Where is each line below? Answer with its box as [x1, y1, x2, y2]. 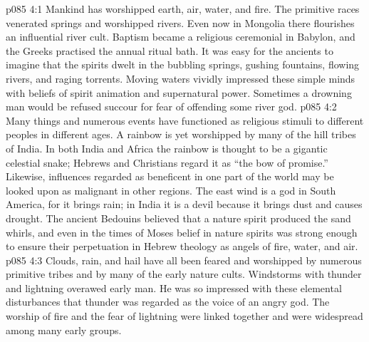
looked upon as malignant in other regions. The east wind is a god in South [6, 182, 336, 197]
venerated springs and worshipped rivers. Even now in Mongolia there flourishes [6, 15, 355, 30]
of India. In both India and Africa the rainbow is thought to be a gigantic [6, 140, 328, 155]
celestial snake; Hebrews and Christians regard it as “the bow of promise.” [6, 155, 328, 170]
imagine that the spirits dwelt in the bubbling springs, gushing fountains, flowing [6, 57, 360, 72]
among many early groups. [6, 322, 122, 337]
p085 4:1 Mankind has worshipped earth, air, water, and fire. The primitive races [6, 1, 360, 16]
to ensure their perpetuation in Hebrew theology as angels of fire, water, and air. [6, 239, 358, 254]
